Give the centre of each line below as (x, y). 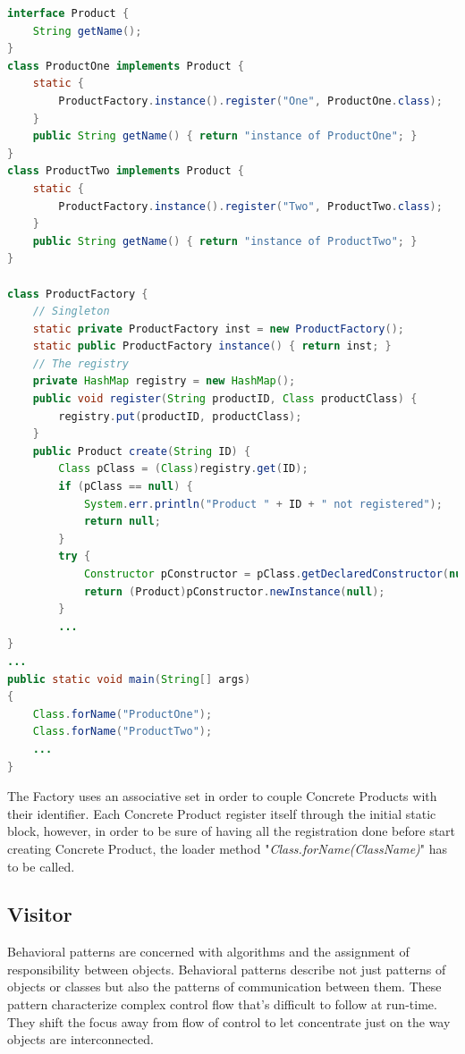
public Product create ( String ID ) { (142, 451)
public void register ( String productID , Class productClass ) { (225, 399)
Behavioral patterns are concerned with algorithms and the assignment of (208, 952)
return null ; (122, 522)
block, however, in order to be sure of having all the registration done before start (232, 831)
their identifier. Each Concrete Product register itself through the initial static (222, 813)
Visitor (40, 914)
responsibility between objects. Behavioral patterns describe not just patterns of (227, 969)
